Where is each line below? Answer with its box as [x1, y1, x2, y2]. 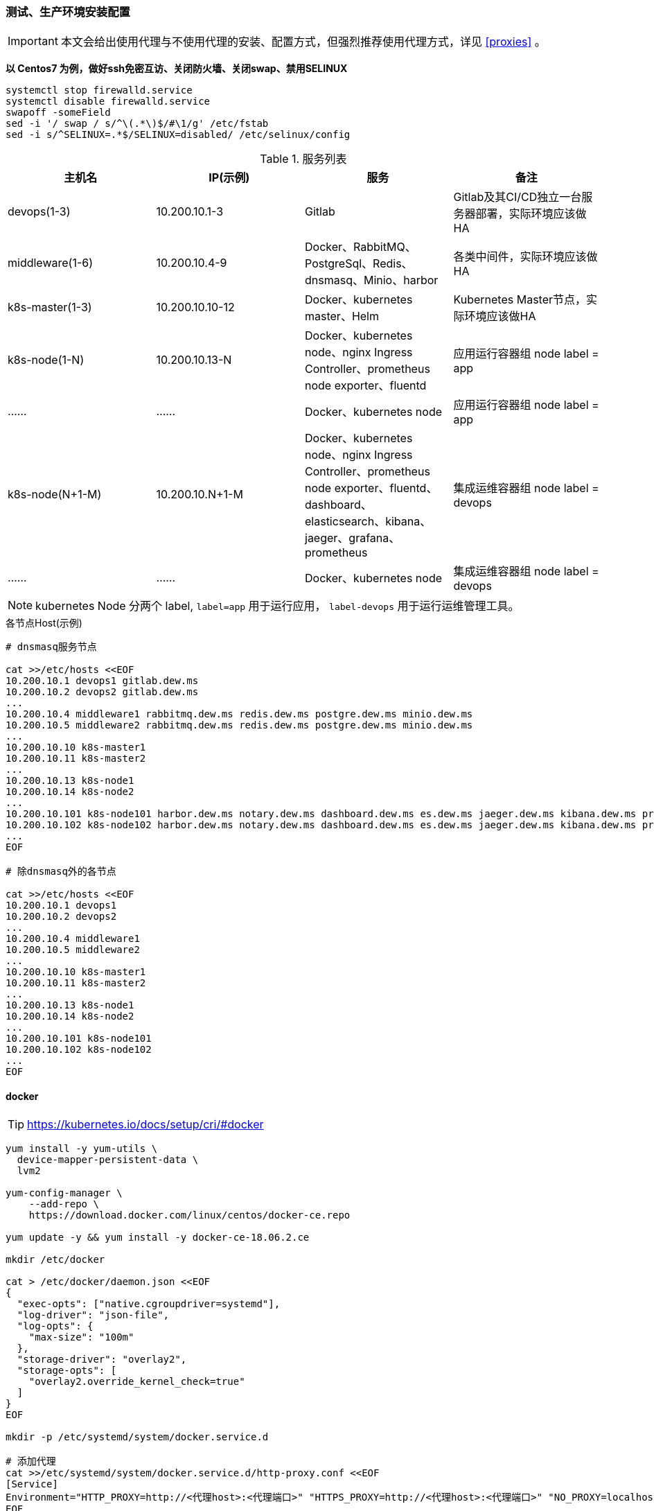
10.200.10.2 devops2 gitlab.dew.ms [6, 686, 199, 698]
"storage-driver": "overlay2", [17, 1353, 187, 1365]
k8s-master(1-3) [8, 300, 92, 315]
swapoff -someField [6, 107, 111, 119]
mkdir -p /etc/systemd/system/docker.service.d [6, 1431, 269, 1442]
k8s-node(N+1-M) [8, 487, 102, 502]
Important [8, 34, 58, 49]
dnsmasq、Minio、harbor [305, 273, 439, 288]
